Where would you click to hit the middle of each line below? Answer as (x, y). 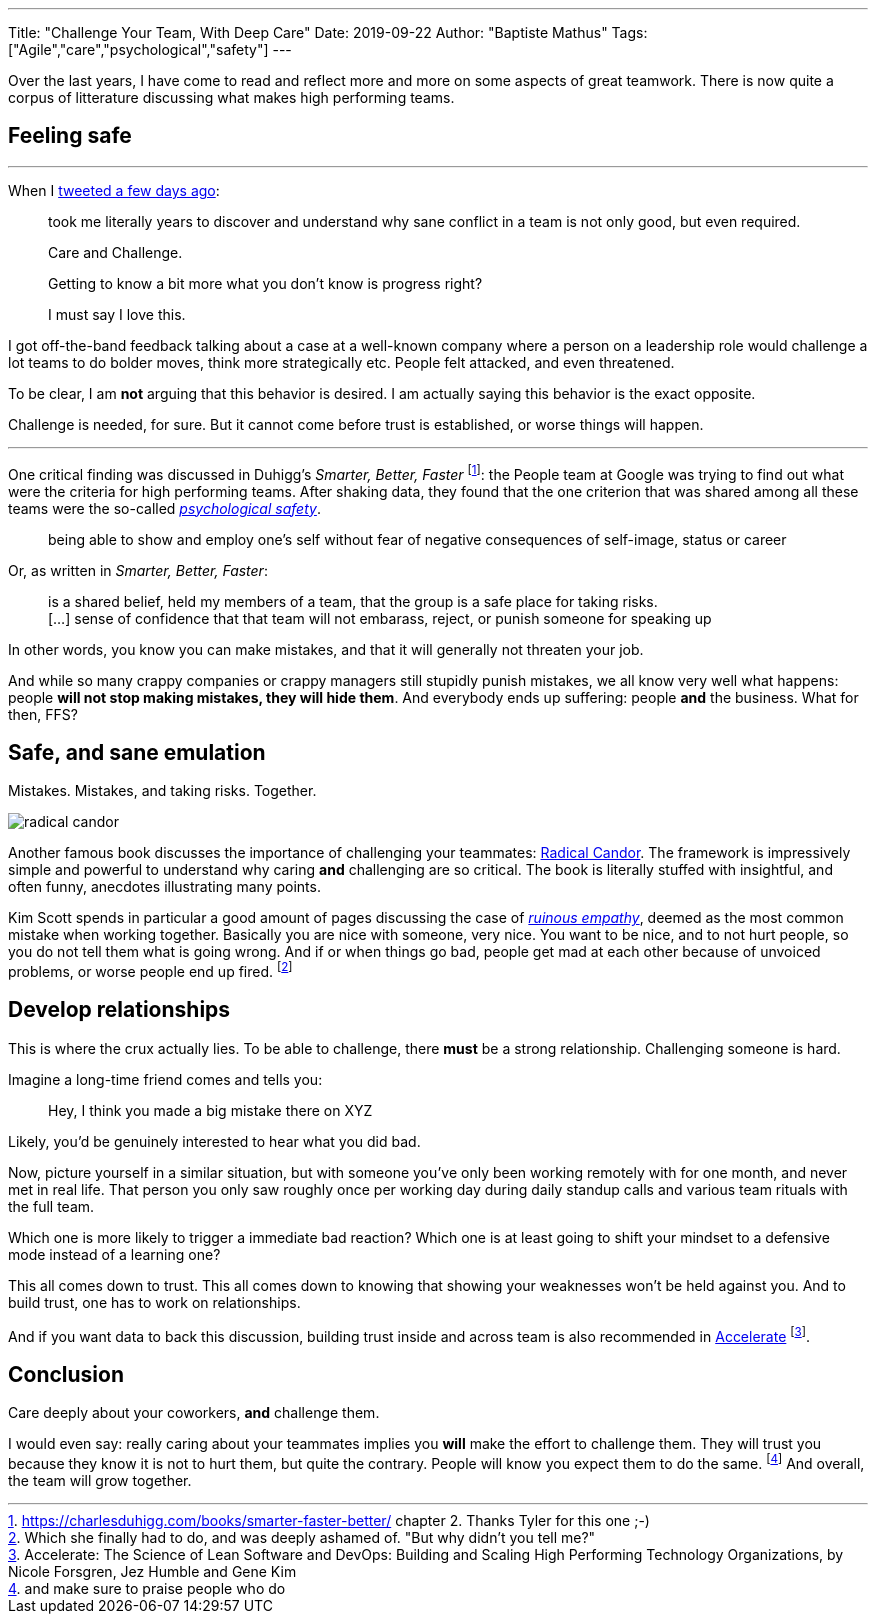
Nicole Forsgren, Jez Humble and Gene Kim (152, 1571)
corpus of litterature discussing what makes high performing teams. (231, 97)
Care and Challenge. (115, 252)
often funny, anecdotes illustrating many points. (164, 887)
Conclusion (66, 1374)
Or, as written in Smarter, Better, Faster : (138, 570)
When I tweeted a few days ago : (114, 190)
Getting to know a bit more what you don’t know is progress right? (265, 283)
